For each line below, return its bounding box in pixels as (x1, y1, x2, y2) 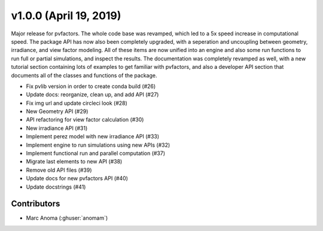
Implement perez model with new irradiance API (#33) (26, 133, 160, 140)
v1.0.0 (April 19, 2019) (11, 9, 121, 22)
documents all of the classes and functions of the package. (11, 72, 157, 79)
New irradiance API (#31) (26, 124, 88, 132)
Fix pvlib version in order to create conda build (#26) (26, 83, 156, 90)
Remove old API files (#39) (26, 166, 92, 174)
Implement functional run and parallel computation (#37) (26, 150, 166, 157)
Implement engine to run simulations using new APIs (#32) (26, 141, 170, 148)
